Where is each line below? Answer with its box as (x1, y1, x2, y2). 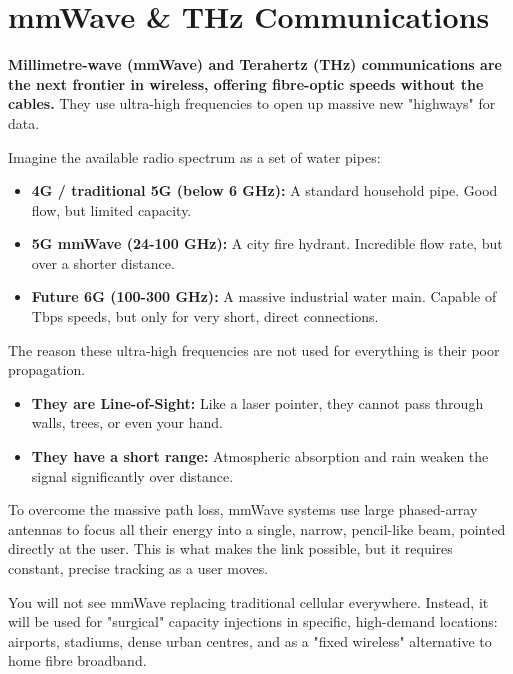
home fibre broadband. (8, 650, 147, 671)
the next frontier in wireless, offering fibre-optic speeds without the (8, 73, 484, 94)
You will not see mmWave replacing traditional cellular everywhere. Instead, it (8, 591, 489, 612)
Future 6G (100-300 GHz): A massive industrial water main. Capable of (31, 286, 497, 307)
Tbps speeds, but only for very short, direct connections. (31, 306, 379, 327)
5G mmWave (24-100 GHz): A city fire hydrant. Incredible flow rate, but (31, 233, 503, 254)
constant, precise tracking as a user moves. (8, 558, 269, 578)
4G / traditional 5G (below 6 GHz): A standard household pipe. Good (31, 180, 498, 201)
